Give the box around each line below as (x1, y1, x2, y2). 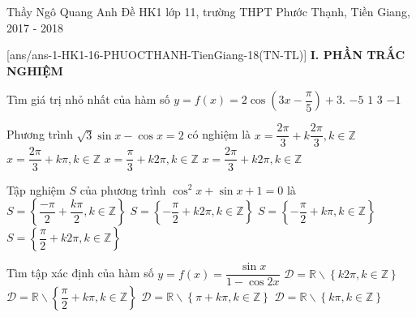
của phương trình (79, 181, 166, 198)
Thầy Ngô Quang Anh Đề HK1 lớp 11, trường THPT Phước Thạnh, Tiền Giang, (6, 3, 410, 19)
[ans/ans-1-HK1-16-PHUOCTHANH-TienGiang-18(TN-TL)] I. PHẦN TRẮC (6, 46, 405, 63)
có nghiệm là (187, 126, 251, 143)
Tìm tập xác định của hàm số (6, 264, 154, 281)
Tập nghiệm (6, 181, 66, 198)
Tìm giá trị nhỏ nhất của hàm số (6, 91, 170, 108)
